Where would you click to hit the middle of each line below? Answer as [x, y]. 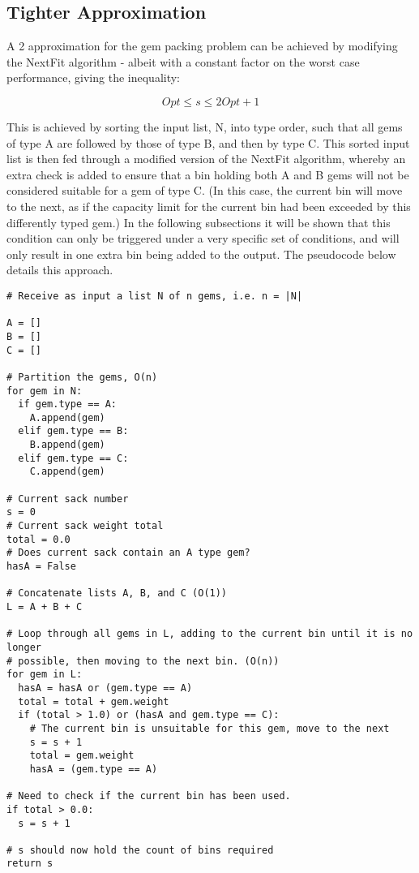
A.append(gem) [67, 417]
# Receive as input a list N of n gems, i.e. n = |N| [155, 296]
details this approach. [60, 270]
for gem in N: [45, 391]
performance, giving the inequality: [94, 77]
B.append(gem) [67, 445]
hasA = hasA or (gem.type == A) [105, 688]
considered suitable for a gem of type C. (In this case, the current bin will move [205, 190]
